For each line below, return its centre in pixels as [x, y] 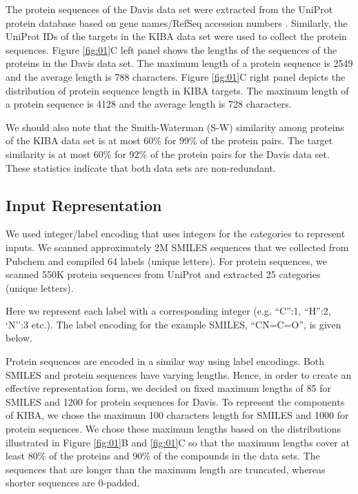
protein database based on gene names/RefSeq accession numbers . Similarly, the [177, 22]
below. [19, 338]
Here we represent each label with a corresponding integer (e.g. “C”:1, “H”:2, [168, 311]
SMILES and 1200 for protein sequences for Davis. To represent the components [175, 401]
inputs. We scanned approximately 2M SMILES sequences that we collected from [177, 247]
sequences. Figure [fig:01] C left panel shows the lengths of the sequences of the [171, 49]
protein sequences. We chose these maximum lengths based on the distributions [173, 429]
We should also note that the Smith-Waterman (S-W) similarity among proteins [175, 127]
